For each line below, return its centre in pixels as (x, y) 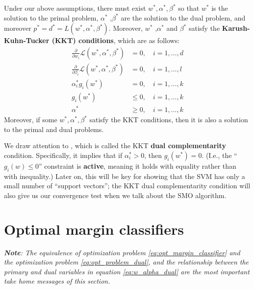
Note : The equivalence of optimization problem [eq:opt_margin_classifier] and (122, 252)
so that (189, 8)
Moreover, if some (31, 120)
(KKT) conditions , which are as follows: (116, 40)
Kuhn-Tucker (27, 40)
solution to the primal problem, (51, 17)
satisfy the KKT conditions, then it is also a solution (169, 120)
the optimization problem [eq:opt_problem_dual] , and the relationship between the (127, 262)
